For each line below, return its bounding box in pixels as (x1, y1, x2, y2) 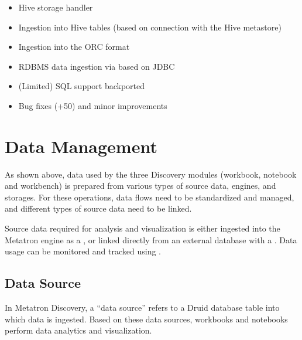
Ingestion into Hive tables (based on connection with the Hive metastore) (18, 21, 282, 33)
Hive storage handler (18, 1, 93, 13)
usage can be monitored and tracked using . (5, 245, 162, 257)
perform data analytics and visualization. (5, 324, 152, 336)
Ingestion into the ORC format (18, 40, 130, 53)
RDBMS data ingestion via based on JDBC (18, 60, 175, 72)
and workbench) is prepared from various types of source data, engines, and (5, 179, 276, 192)
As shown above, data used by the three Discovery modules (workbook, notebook (5, 168, 297, 180)
